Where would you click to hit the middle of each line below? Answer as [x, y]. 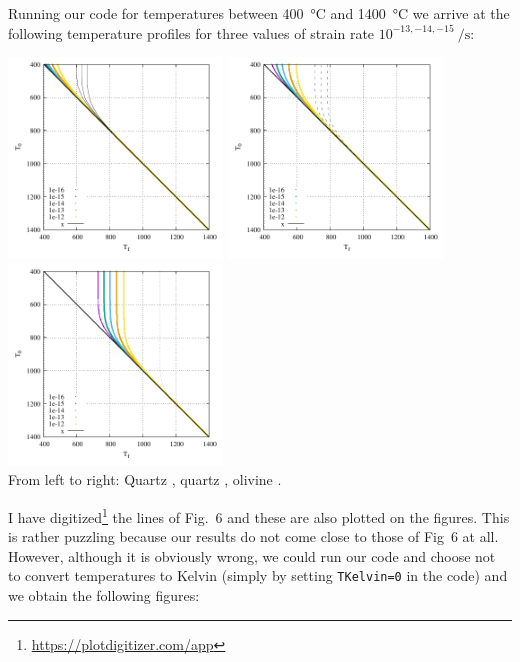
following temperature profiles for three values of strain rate [191, 32]
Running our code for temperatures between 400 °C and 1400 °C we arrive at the [259, 13]
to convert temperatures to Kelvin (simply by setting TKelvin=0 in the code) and [258, 575]
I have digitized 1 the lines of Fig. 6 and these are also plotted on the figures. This [259, 515]
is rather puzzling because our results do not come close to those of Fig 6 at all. [253, 536]
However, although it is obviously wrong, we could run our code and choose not [252, 555]
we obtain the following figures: [104, 594]
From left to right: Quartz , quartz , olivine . [145, 479]
